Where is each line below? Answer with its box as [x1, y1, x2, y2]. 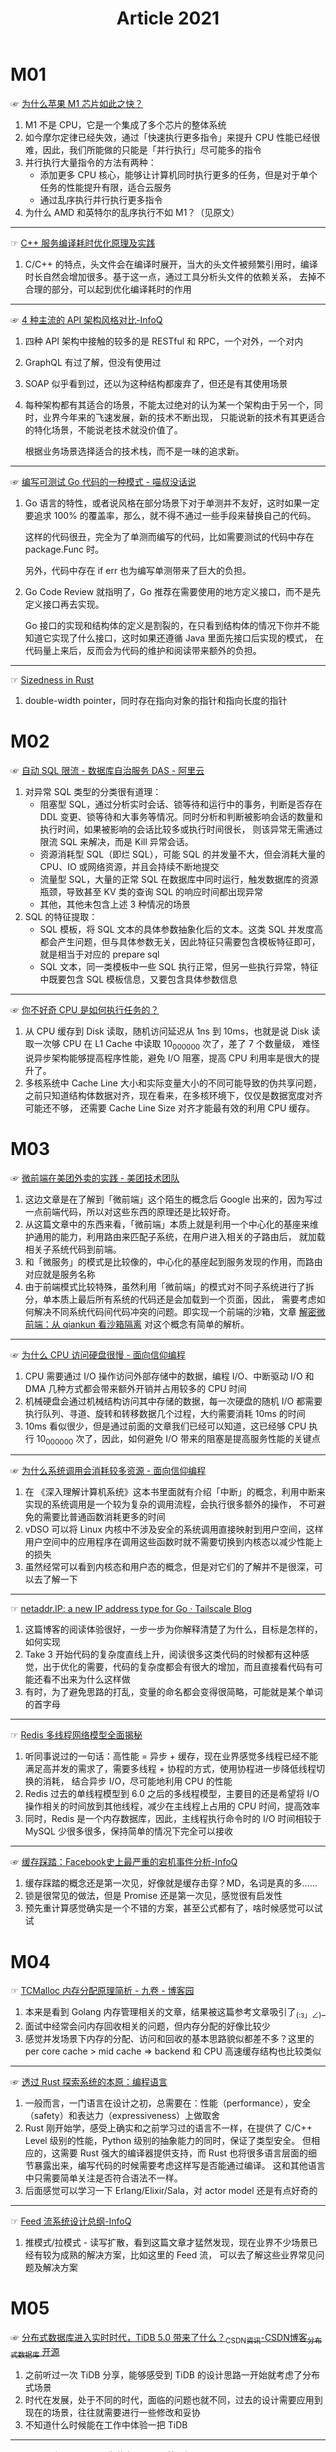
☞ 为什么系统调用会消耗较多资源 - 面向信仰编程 [10, 1465, 207, 1477]
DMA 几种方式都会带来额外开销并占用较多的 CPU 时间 [24, 1382, 247, 1394]
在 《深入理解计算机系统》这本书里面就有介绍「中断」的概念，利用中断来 [24, 1486, 326, 1498]
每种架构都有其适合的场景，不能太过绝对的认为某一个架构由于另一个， [24, 398, 315, 411]
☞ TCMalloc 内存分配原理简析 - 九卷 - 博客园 [10, 1985, 195, 1997]
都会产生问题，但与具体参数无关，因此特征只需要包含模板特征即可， [39, 935, 321, 947]
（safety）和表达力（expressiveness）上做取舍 [24, 2110, 221, 2122]
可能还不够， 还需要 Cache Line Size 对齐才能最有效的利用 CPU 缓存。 [24, 1102, 316, 1114]
